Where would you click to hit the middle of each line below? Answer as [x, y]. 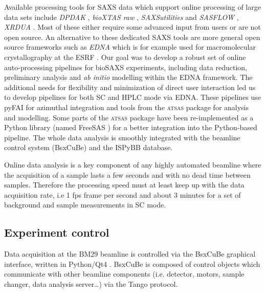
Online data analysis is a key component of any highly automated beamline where [133, 164]
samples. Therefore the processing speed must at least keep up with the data [124, 185]
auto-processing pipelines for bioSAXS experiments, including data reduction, [126, 67]
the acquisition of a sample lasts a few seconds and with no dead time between [127, 174]
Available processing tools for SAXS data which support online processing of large [132, 7]
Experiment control [57, 232]
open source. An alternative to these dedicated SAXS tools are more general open [132, 37]
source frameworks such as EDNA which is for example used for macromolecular [130, 47]
